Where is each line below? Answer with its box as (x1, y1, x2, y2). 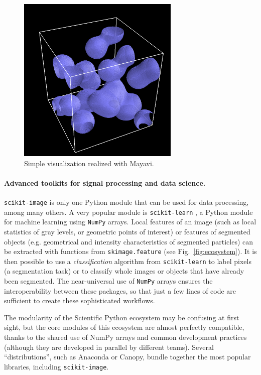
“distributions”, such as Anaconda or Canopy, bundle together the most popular (4, 351, 251, 362)
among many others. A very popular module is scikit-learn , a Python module (4, 206, 253, 217)
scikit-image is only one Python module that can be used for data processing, (4, 196, 249, 207)
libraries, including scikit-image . (4, 361, 109, 371)
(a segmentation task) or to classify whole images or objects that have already (4, 266, 244, 276)
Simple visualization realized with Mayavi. (24, 158, 154, 168)
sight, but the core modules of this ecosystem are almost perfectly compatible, (4, 322, 244, 332)
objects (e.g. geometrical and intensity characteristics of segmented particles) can (4, 236, 253, 246)
